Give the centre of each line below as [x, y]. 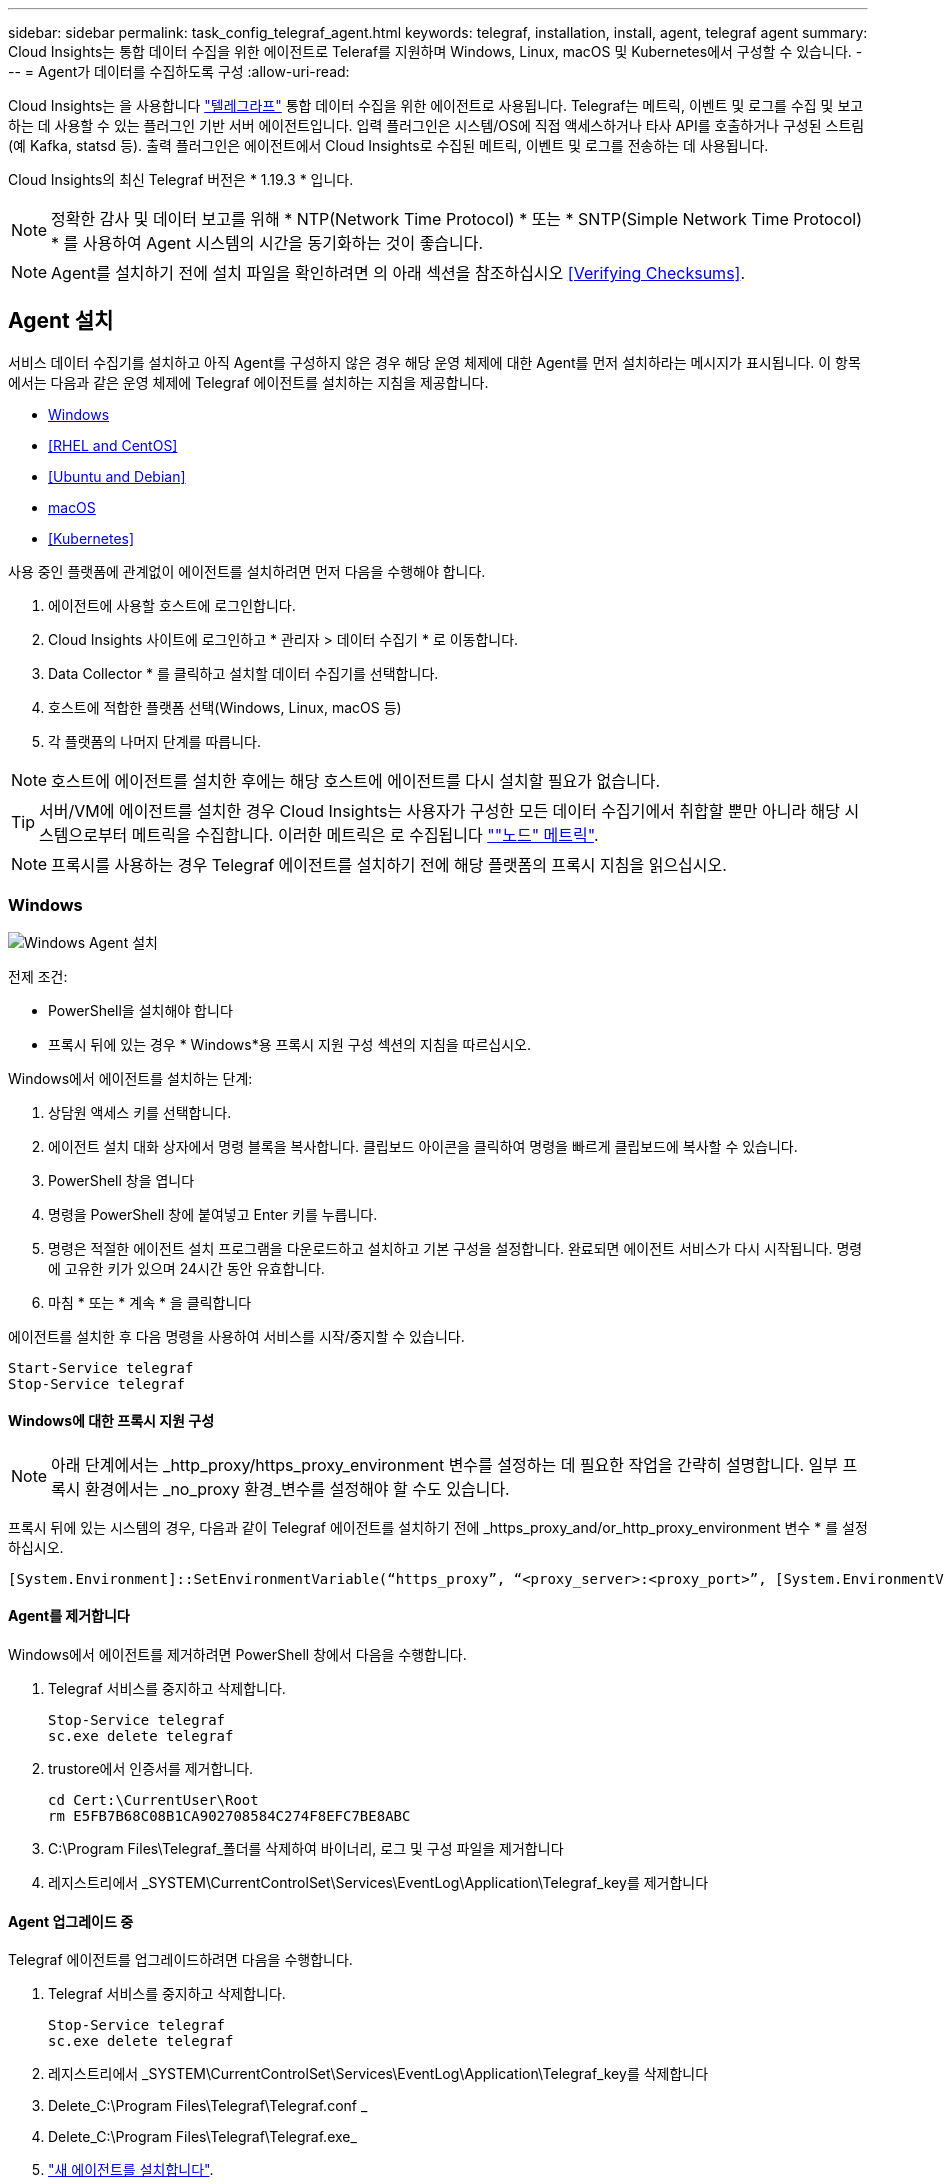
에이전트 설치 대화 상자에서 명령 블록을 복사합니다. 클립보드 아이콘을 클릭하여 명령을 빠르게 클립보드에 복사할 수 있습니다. [423, 1146]
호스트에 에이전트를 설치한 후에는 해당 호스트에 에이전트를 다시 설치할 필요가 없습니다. [356, 780]
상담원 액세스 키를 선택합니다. [140, 1112]
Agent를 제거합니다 [69, 1616]
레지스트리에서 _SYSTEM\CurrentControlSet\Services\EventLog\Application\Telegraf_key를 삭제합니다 [378, 2074]
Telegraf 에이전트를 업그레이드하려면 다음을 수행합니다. [180, 1960]
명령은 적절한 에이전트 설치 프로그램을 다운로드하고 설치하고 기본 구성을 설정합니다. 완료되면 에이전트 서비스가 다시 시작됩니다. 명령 [455, 1248]
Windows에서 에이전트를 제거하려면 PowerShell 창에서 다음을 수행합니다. [237, 1655]
